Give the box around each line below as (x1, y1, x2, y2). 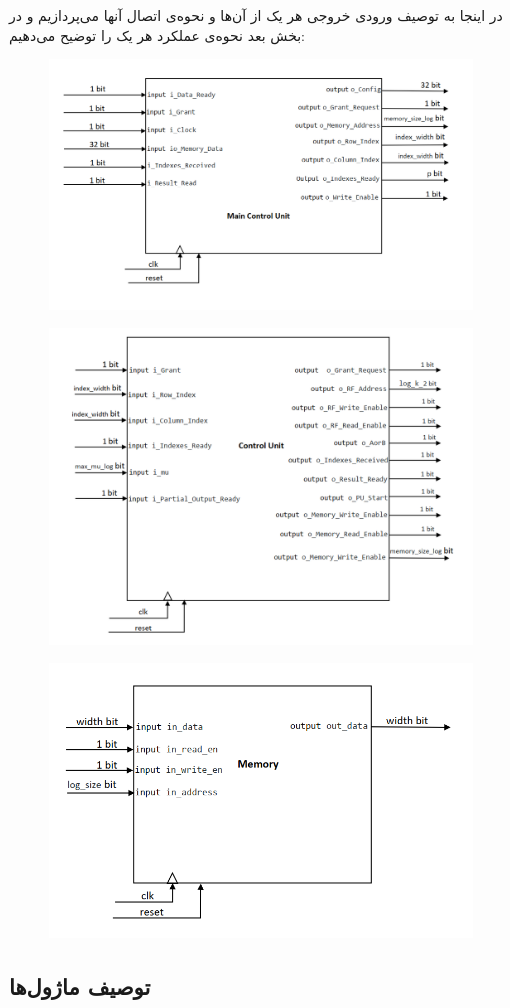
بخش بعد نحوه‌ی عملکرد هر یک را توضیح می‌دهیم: (9, 24, 306, 45)
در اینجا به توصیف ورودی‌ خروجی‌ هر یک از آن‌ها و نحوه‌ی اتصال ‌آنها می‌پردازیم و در (9, 5, 503, 25)
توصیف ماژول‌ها (9, 971, 151, 1002)
